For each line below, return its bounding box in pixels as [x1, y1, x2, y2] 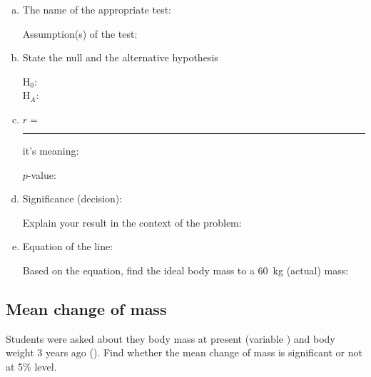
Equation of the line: [22, 239, 113, 254]
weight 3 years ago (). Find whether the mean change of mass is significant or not [6, 345, 362, 360]
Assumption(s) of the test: [22, 26, 138, 41]
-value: [27, 167, 56, 182]
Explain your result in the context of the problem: [22, 215, 242, 229]
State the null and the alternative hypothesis [22, 50, 218, 65]
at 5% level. [6, 358, 57, 373]
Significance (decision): [22, 191, 123, 206]
